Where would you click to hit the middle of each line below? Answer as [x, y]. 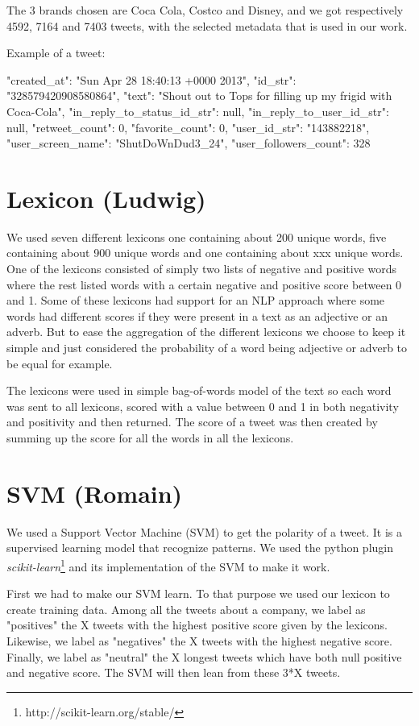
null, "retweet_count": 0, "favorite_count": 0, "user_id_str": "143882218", [188, 127]
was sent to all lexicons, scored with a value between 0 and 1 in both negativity [203, 406]
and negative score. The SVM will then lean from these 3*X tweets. [174, 672]
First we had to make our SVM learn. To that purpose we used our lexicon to [198, 593]
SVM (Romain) [95, 493]
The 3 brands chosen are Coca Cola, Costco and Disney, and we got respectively [205, 10]
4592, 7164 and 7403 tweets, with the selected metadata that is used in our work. [207, 25]
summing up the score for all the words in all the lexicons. [150, 438]
